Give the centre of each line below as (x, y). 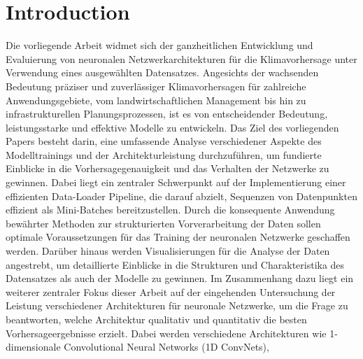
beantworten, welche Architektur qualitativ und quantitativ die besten (156, 319)
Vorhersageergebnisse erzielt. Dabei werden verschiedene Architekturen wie (166, 333)
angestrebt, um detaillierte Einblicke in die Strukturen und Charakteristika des (175, 264)
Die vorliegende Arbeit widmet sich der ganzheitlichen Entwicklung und (159, 45)
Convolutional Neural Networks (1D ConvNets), (166, 347)
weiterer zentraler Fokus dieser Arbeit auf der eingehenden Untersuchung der (171, 291)
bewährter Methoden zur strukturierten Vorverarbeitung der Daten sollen (163, 223)
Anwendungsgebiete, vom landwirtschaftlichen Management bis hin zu (156, 100)
